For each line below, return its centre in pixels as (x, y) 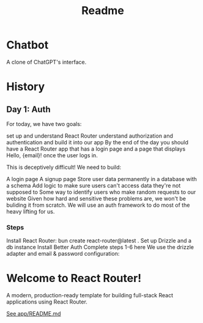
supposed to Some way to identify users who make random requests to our (101, 192)
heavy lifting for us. (31, 211)
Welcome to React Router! (74, 278)
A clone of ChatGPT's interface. (46, 62)
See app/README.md (34, 314)
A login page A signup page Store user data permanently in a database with (102, 179)
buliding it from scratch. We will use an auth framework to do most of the (98, 205)
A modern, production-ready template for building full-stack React (90, 295)
